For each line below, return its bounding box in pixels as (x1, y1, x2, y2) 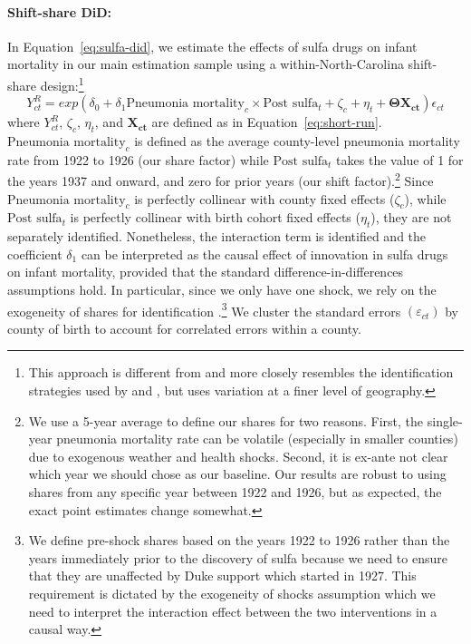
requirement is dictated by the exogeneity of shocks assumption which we (28, 584, 436, 603)
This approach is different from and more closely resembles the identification (28, 363, 454, 382)
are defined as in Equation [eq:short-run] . (151, 112, 382, 132)
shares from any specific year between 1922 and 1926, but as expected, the (28, 483, 442, 502)
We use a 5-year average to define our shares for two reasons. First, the (28, 411, 424, 430)
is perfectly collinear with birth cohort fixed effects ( (70, 208, 360, 227)
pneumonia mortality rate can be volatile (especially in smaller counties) (56, 429, 458, 448)
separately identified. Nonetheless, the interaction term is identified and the (7, 227, 427, 246)
